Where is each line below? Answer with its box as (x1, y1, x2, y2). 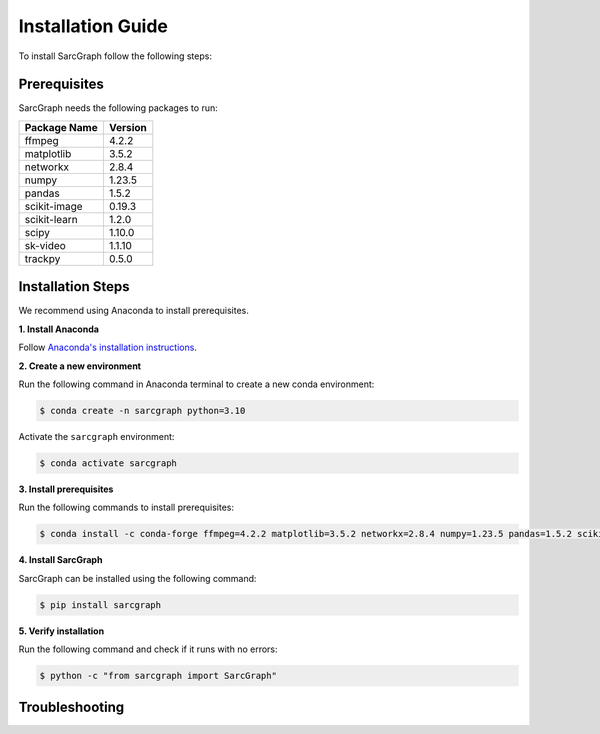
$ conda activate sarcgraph (39, 457, 177, 469)
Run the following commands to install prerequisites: (18, 501, 235, 514)
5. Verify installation (18, 625, 105, 637)
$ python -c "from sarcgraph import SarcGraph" (39, 670, 277, 681)
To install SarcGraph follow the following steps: (18, 50, 212, 62)
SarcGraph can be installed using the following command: (18, 572, 257, 584)
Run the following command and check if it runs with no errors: (18, 643, 279, 655)
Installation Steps (18, 278, 130, 295)
